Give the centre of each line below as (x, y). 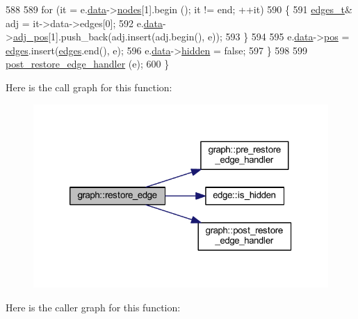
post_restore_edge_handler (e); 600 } (88, 64)
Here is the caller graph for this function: (93, 307)
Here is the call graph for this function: (89, 87)
